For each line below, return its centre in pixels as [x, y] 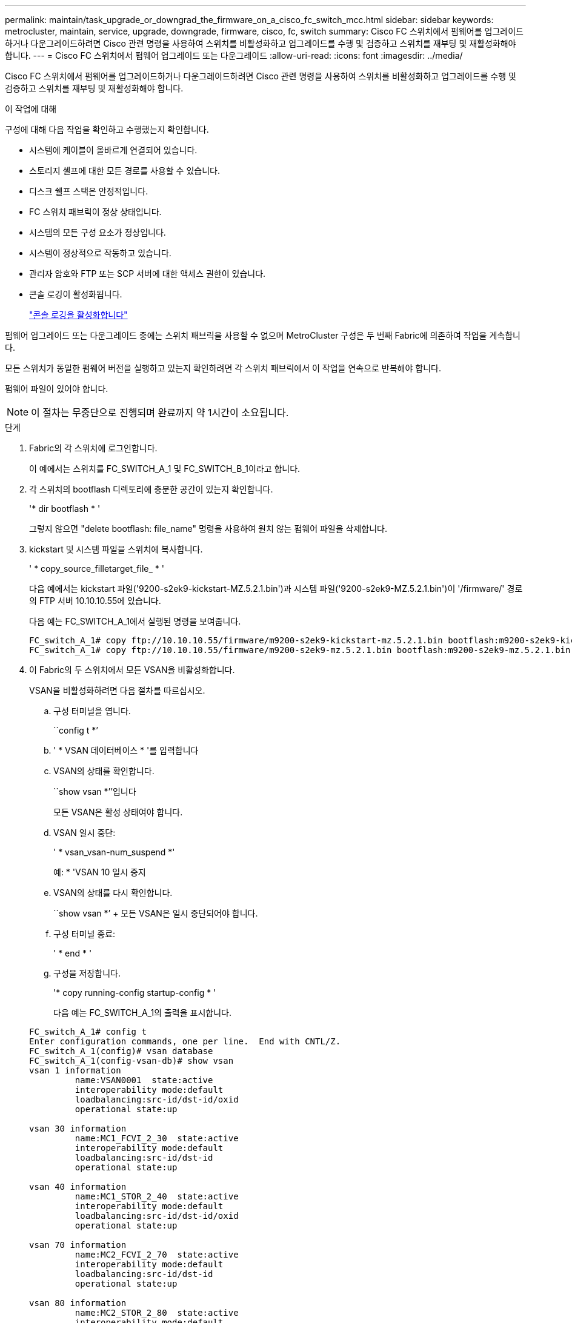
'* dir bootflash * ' [65, 509]
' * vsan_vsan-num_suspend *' [114, 852]
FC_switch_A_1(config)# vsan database [121, 1051]
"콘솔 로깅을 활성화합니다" [78, 315]
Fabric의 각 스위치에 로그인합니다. [93, 448]
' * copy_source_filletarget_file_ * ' [97, 569]
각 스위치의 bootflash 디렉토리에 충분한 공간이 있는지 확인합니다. [151, 489]
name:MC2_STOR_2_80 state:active [157, 1313]
